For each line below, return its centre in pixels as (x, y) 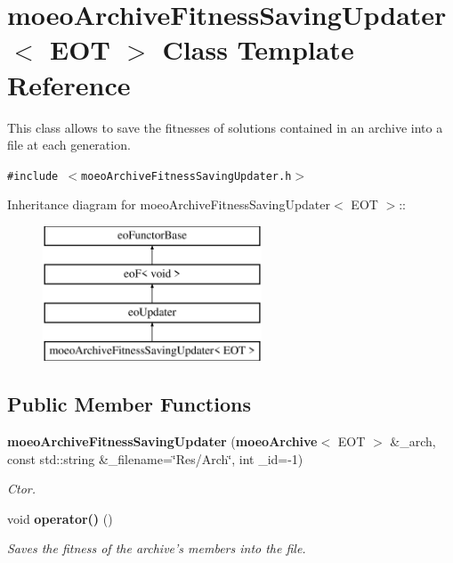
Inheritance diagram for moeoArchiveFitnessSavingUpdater (169, 204)
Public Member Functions (129, 404)
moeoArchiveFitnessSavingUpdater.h (186, 176)
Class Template (258, 49)
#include (33, 176)
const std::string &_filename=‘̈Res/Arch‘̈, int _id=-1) (155, 458)
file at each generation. (69, 145)
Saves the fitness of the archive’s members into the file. (157, 548)
